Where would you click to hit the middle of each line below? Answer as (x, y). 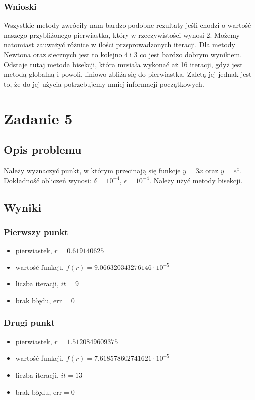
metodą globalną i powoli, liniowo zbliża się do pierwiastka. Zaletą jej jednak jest (128, 74)
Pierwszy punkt (36, 231)
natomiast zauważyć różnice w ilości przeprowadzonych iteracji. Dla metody (120, 45)
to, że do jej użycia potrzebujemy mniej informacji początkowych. (104, 83)
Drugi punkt (30, 323)
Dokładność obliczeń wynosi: (48, 180)
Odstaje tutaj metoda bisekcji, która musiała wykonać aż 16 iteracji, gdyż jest (123, 64)
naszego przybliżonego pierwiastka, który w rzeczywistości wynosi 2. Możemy (122, 35)
